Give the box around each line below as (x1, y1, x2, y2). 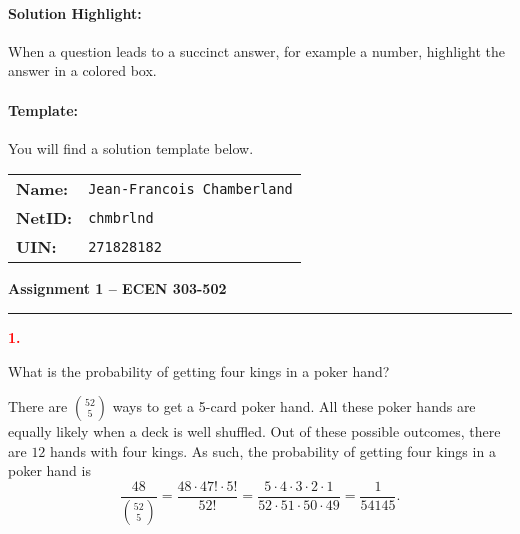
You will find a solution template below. (8, 137, 254, 158)
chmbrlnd (88, 209, 154, 226)
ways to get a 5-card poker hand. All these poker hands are (112, 396, 476, 417)
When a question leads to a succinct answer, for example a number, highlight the (8, 40, 506, 61)
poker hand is (8, 460, 91, 481)
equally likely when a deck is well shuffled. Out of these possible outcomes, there (8, 421, 501, 442)
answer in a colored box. (8, 60, 157, 81)
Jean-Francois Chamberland (88, 180, 293, 197)
